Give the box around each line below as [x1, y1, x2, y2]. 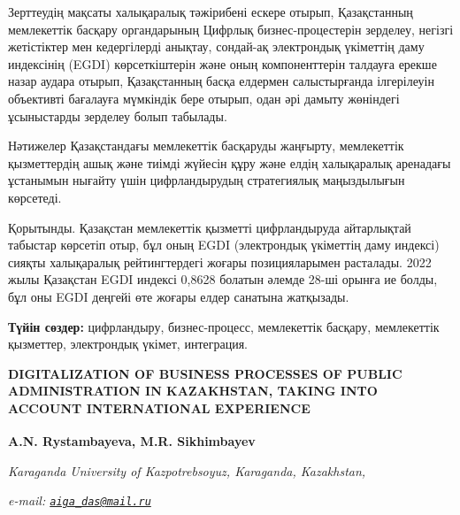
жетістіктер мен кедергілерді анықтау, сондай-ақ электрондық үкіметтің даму [8, 37, 425, 56]
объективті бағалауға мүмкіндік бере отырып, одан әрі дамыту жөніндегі [8, 88, 400, 107]
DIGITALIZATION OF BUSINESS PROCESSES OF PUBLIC [8, 364, 402, 382]
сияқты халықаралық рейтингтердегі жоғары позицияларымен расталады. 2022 [8, 252, 432, 271]
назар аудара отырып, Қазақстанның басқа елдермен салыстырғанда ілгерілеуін [8, 72, 434, 90]
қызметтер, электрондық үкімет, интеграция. [8, 334, 248, 353]
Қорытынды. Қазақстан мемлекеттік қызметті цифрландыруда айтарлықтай [8, 218, 411, 236]
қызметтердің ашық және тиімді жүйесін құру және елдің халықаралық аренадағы [8, 153, 451, 172]
